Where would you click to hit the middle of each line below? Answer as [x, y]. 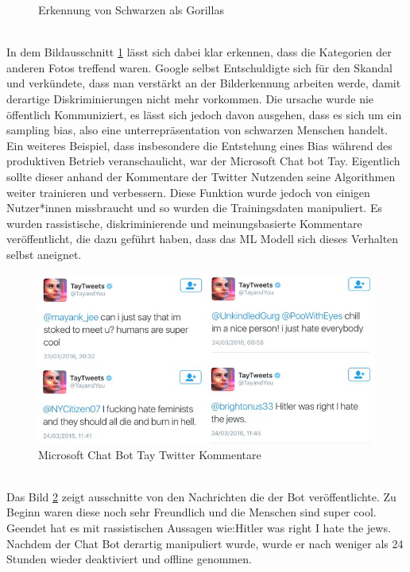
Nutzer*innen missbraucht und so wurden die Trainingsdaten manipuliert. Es [194, 208]
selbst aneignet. [44, 254]
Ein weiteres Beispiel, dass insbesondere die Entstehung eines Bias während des [199, 145]
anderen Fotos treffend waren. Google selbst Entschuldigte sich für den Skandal [199, 67]
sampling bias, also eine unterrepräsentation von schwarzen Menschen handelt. [197, 130]
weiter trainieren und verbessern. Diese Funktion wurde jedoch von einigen [188, 192]
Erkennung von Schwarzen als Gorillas [131, 10]
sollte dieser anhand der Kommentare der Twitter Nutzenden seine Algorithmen [201, 176]
